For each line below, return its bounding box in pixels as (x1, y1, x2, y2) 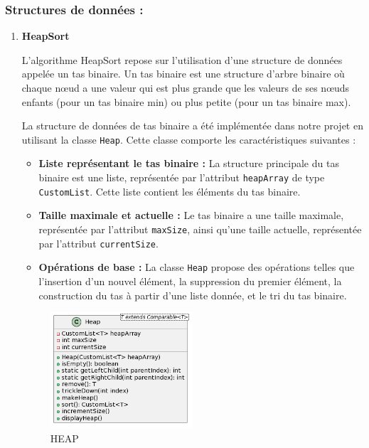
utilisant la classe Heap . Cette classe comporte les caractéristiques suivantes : (21, 132, 356, 146)
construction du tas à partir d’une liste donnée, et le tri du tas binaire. (38, 287, 347, 302)
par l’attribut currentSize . (38, 235, 159, 250)
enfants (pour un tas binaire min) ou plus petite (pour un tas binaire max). (21, 94, 351, 109)
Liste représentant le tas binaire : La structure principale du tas (38, 156, 339, 171)
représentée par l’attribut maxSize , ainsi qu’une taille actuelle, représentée (38, 221, 362, 236)
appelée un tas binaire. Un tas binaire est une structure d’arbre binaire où (21, 66, 345, 81)
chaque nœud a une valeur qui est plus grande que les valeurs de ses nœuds (21, 80, 350, 95)
